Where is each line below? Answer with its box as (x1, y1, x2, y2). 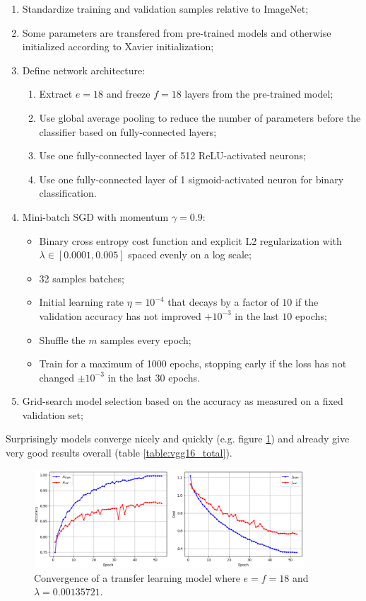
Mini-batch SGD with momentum (22, 209, 169, 224)
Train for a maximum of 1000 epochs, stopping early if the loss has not (39, 356, 347, 371)
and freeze (106, 86, 150, 101)
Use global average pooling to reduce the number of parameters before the (39, 110, 361, 125)
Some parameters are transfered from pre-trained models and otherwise (22, 25, 331, 40)
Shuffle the (39, 332, 85, 347)
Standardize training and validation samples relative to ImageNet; (22, 1, 309, 16)
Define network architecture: (22, 62, 146, 77)
